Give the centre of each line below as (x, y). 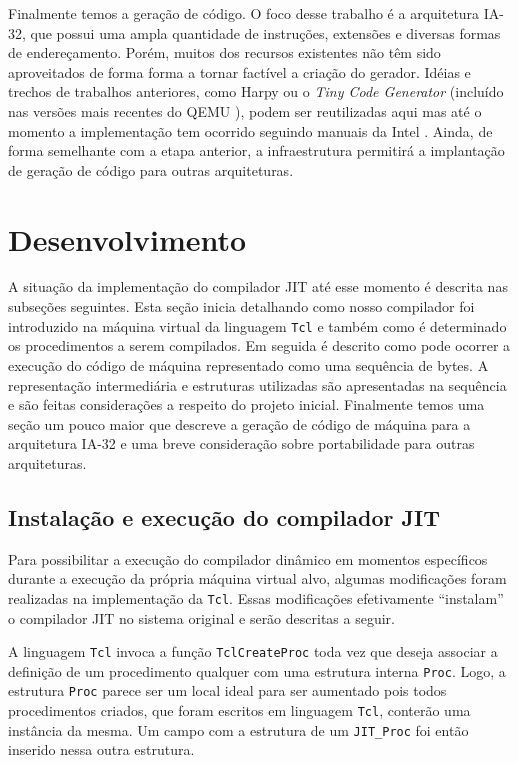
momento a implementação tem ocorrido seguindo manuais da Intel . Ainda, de (250, 130)
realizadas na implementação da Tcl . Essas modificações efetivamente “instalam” (256, 597)
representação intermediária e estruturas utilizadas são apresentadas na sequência (257, 384)
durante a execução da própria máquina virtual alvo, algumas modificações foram (257, 578)
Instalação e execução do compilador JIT (224, 516)
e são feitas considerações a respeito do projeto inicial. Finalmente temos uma (246, 404)
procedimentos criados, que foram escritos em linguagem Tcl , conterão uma (239, 710)
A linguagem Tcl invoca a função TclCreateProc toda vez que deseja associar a (253, 651)
